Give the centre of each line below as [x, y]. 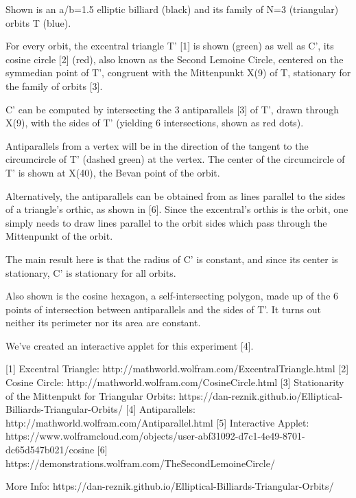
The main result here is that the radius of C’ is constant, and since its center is [172, 259]
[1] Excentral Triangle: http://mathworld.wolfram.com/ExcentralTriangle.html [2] [177, 369]
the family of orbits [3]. [54, 86]
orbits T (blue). [38, 22]
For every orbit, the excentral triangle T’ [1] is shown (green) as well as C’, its [170, 46]
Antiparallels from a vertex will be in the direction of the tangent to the [157, 145]
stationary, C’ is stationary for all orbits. [91, 272]
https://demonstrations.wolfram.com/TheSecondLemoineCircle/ [140, 463]
